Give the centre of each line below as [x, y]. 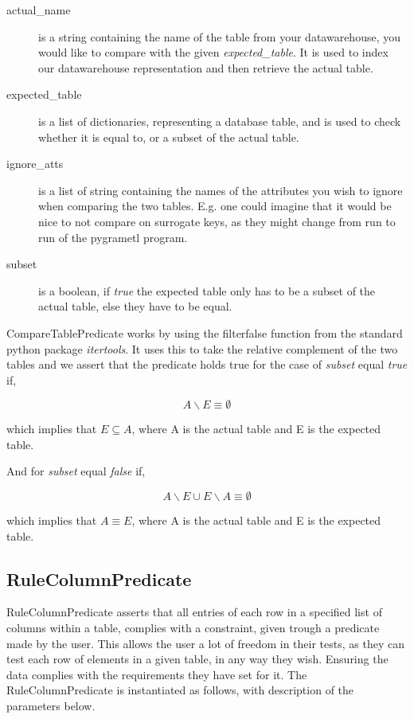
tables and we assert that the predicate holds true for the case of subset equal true [207, 364]
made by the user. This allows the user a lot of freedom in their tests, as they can [205, 643]
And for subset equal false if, [76, 471]
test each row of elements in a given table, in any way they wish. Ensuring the [197, 659]
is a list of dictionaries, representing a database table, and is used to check [220, 121]
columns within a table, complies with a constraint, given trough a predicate [193, 628]
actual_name [39, 10]
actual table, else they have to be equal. [135, 306]
